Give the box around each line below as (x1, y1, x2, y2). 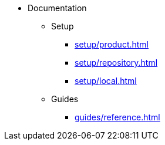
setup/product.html (75, 39, 149, 49)
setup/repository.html (75, 58, 158, 68)
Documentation (28, 3, 87, 13)
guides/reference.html (75, 112, 160, 122)
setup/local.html (75, 76, 137, 86)
